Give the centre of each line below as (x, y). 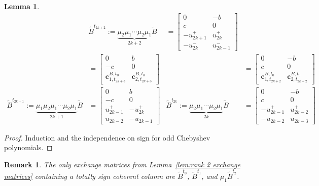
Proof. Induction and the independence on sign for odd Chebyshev (107, 137)
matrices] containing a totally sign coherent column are (90, 176)
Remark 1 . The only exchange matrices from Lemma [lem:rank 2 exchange (122, 164)
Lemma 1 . (22, 6)
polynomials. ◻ (28, 147)
